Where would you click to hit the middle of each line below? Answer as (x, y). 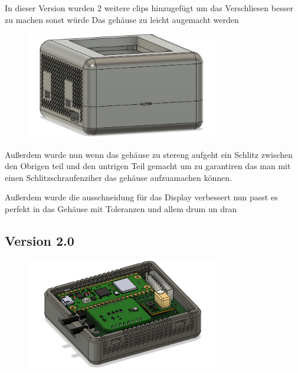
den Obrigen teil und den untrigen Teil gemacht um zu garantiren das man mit (148, 166)
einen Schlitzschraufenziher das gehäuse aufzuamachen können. (118, 177)
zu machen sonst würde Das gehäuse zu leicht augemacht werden (122, 19)
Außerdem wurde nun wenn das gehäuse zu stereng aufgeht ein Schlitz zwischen (149, 154)
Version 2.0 (40, 240)
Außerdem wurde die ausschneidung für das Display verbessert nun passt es (141, 197)
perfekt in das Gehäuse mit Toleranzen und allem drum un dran (121, 208)
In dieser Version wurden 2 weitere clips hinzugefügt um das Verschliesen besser (149, 8)
